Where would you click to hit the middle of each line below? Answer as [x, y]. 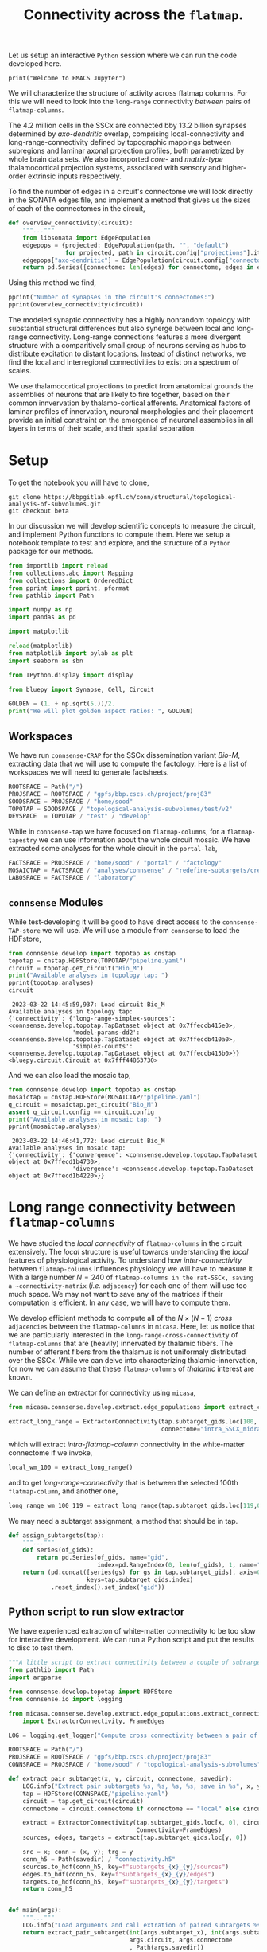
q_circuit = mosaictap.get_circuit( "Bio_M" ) [83, 1104]
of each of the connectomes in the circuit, [77, 209]
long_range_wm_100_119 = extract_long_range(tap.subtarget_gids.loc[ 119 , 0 [135, 1505]
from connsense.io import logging [66, 1699]
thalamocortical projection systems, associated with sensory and [114, 168]
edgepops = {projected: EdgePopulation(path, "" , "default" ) [126, 245]
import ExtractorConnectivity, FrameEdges [94, 1721]
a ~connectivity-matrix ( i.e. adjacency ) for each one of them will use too [128, 1286]
